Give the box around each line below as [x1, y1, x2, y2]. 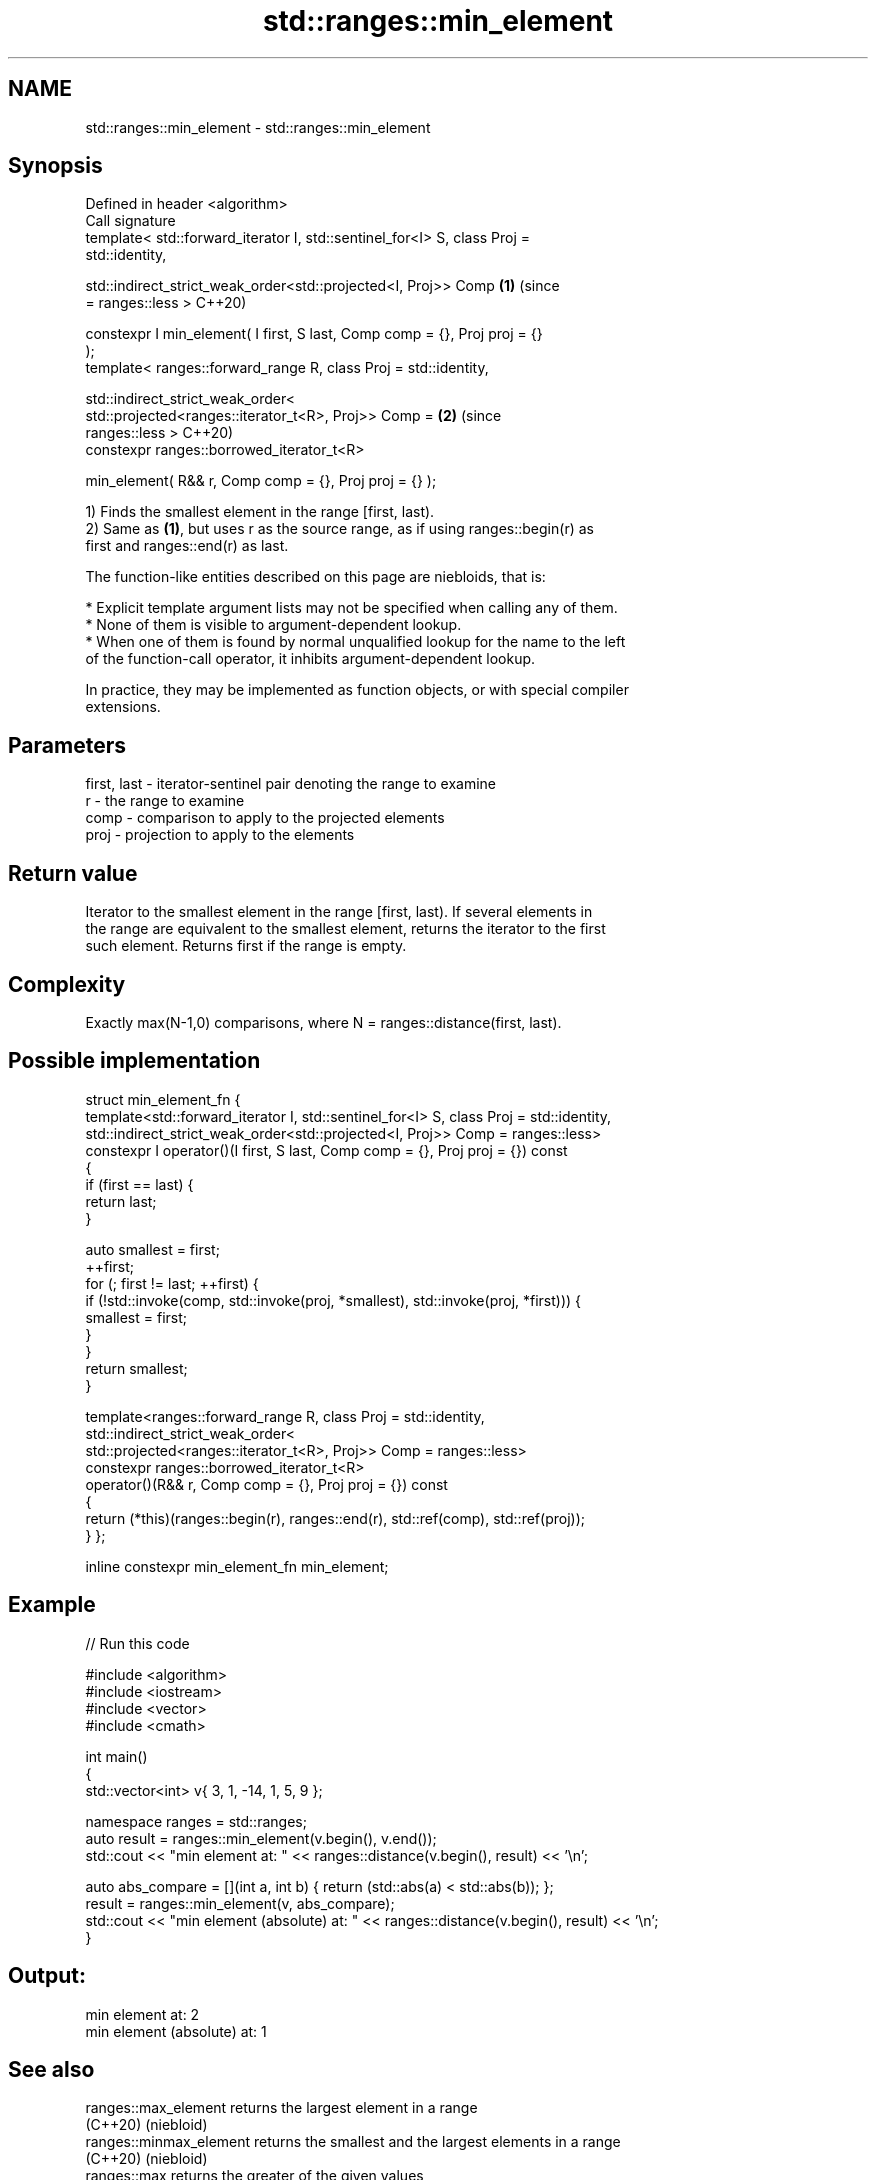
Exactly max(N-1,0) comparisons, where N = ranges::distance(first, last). [85, 1013, 562, 1031]
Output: [8, 1963, 86, 1989]
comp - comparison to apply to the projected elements [85, 809, 445, 827]
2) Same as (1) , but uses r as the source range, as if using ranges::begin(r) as [85, 520, 594, 538]
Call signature [85, 212, 176, 230]
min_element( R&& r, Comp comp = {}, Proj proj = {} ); [85, 472, 437, 490]
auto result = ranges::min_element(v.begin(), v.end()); [85, 1829, 437, 1847]
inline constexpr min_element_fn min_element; [85, 1557, 389, 1575]
